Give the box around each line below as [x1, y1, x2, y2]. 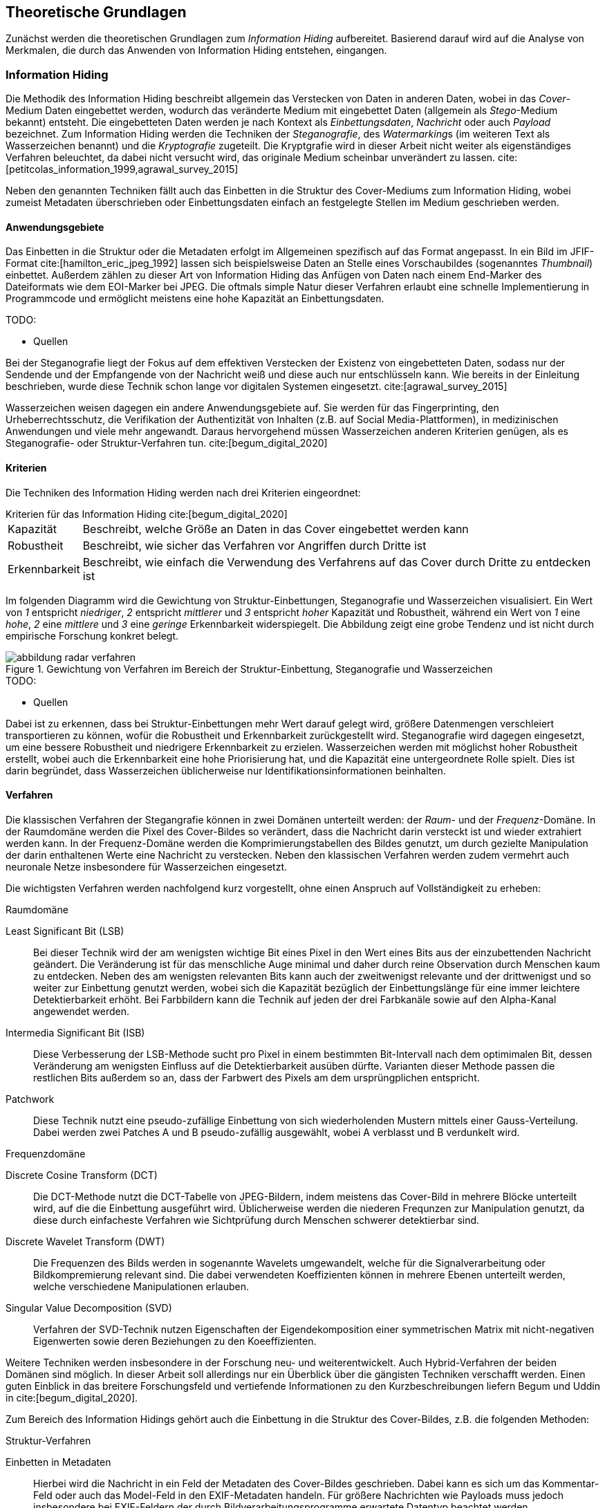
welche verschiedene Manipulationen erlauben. [33, 1280, 249, 1292]
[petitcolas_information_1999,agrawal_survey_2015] [6, 163, 239, 176]
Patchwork [6, 1092, 55, 1105]
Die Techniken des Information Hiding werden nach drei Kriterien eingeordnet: [6, 486, 361, 499]
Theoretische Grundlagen [6, 3, 187, 21]
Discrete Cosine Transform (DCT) [6, 1169, 158, 1181]
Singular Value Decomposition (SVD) [6, 1301, 172, 1314]
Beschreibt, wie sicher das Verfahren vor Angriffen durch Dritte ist [82, 538, 427, 552]
